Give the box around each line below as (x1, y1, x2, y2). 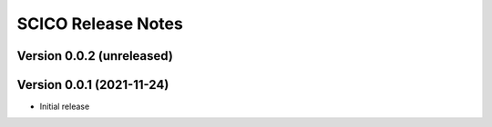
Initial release (39, 101, 90, 112)
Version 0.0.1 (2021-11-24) (16, 77, 169, 93)
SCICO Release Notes (16, 14, 184, 34)
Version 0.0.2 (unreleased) (16, 48, 173, 63)
